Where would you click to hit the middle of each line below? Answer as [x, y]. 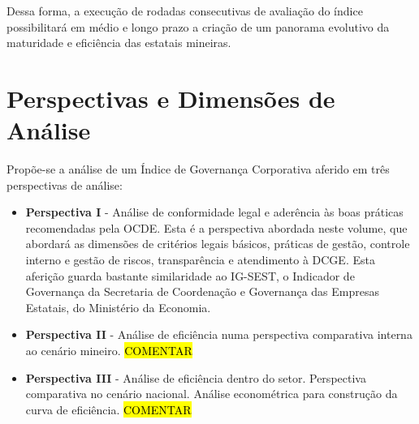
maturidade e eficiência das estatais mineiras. [119, 43]
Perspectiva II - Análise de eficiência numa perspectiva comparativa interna [219, 334]
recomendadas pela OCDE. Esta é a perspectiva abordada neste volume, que [216, 227]
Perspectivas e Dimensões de [171, 98]
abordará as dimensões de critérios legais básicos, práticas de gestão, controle [218, 244]
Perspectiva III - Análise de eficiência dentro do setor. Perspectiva [196, 377]
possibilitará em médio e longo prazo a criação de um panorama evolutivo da [198, 26]
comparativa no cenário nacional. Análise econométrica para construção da [212, 394]
